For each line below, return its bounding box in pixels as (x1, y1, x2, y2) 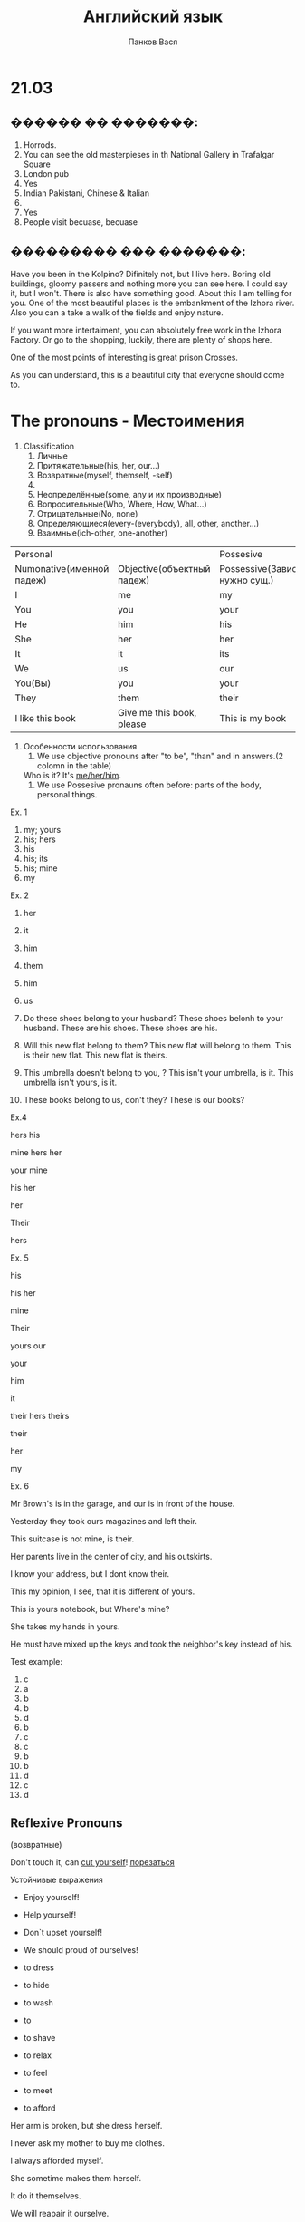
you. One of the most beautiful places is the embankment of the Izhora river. (10, 297, 295, 308)
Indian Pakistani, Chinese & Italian (23, 188, 150, 198)
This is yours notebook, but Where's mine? (10, 1603, 170, 1614)
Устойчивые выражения (10, 1874, 103, 1886)
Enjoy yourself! (23, 1892, 80, 1903)
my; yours (23, 824, 62, 835)
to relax (23, 2050, 52, 2061)
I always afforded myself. (10, 2155, 104, 2167)
